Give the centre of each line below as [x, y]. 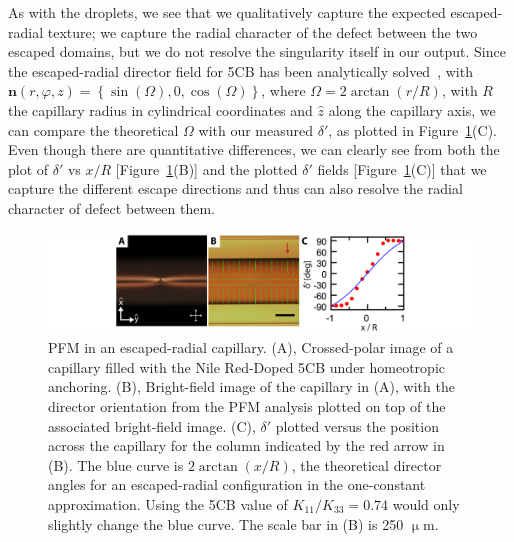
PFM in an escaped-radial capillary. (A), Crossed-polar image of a [251, 347]
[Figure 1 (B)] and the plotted [206, 168]
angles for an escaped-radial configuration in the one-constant [237, 484]
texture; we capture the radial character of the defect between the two [262, 31]
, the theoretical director [366, 464]
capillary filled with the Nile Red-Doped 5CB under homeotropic [246, 366]
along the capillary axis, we [412, 109]
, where [283, 90]
